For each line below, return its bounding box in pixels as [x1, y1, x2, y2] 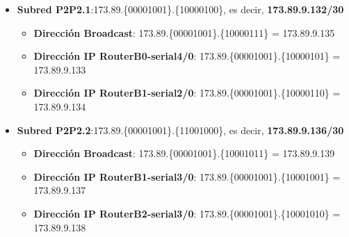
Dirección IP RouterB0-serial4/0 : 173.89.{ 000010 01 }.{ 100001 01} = [33, 49, 341, 63]
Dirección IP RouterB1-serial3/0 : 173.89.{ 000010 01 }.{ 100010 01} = [33, 169, 341, 183]
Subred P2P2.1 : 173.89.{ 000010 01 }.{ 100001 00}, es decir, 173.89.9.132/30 [17, 2, 344, 16]
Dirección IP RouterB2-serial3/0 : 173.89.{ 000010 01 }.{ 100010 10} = [33, 206, 341, 220]
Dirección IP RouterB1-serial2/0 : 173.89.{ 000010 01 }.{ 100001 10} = [33, 85, 341, 100]
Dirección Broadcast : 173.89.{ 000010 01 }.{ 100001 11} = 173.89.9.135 [33, 25, 335, 40]
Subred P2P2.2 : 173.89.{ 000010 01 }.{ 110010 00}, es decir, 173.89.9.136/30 [17, 122, 344, 137]
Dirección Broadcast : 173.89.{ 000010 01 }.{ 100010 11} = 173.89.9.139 [33, 146, 335, 161]
